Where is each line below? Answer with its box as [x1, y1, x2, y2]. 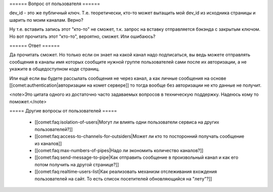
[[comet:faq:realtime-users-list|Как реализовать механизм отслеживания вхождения [34, 169, 217, 175]
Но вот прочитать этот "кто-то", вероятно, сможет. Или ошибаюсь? [9, 33, 156, 39]
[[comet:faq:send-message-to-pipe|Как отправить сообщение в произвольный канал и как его [34, 154, 239, 161]
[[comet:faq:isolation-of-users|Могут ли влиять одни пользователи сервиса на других [34, 119, 219, 125]
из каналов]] [34, 140, 62, 146]
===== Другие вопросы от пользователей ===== [9, 108, 117, 114]
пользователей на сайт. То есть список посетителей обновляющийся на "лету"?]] [34, 175, 212, 181]
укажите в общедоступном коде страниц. [9, 66, 100, 72]
